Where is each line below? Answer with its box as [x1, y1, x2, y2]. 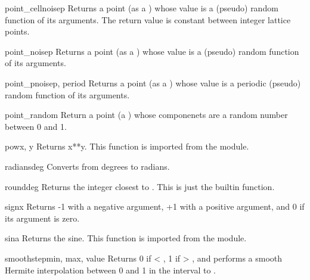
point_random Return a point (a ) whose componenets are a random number [5, 108, 288, 121]
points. [5, 25, 30, 38]
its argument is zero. [5, 211, 80, 224]
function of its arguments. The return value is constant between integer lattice [5, 13, 291, 26]
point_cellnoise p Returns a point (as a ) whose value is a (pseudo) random [5, 2, 278, 14]
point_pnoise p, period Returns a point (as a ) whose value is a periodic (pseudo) [5, 76, 301, 89]
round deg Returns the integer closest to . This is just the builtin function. [5, 180, 275, 192]
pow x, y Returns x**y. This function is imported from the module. [5, 140, 249, 153]
